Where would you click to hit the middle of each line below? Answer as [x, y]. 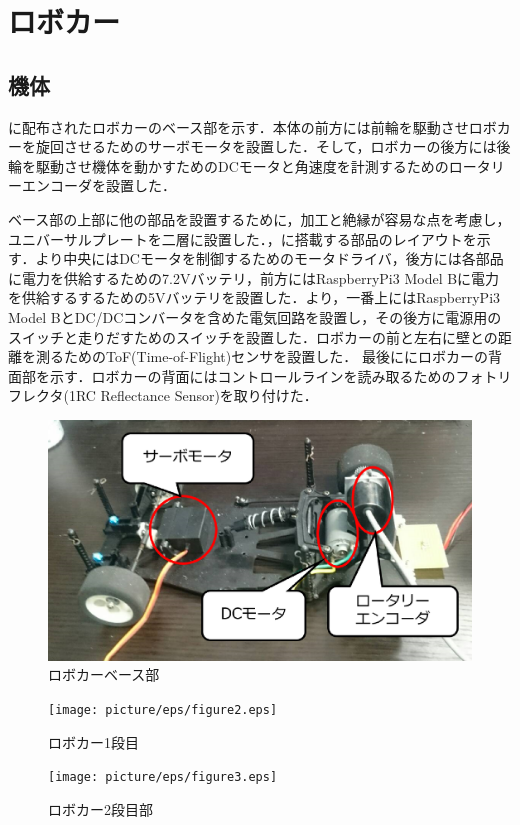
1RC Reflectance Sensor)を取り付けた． [193, 395]
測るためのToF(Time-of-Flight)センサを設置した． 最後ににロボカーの [261, 356]
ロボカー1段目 [93, 741]
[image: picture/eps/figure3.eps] [163, 777]
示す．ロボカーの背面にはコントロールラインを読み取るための [252, 375]
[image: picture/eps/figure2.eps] [163, 709]
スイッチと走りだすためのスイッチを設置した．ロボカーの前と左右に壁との [253, 336]
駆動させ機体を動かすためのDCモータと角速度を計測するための [242, 165]
